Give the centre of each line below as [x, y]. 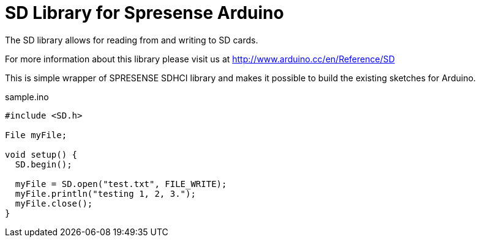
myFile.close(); [54, 203]
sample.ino [27, 97]
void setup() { [41, 154]
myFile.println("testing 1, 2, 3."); [105, 193]
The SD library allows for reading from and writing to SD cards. [132, 40]
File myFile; [36, 135]
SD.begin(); [43, 164]
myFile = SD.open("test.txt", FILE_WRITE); [121, 184]
